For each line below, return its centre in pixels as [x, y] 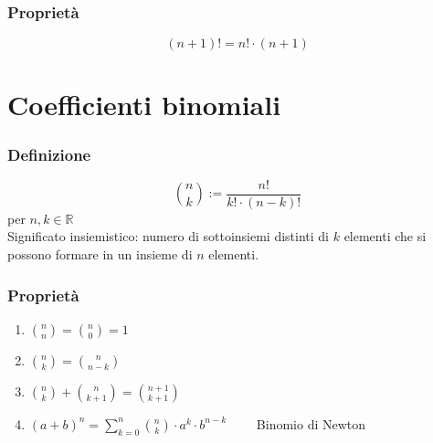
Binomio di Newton [311, 423]
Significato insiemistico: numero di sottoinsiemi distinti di [169, 236]
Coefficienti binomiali [144, 105]
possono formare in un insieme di [100, 254]
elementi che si [385, 236]
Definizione [49, 154]
